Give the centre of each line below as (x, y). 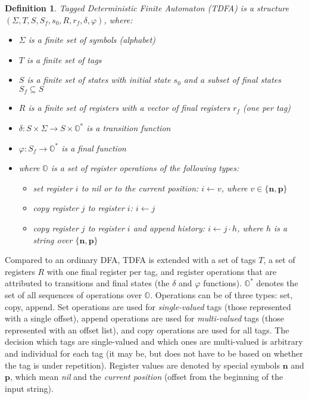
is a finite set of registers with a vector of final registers (129, 108)
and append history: (169, 228)
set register (53, 188)
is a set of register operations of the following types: (145, 168)
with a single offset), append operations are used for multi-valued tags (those (144, 318)
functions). (223, 283)
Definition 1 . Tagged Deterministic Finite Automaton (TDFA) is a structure (147, 8)
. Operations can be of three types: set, (221, 294)
